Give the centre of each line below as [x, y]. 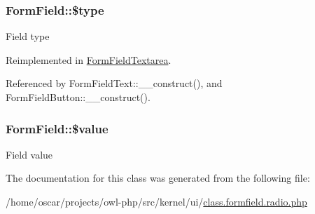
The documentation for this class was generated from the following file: [158, 178]
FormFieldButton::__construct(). [78, 97]
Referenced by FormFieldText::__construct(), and [114, 83]
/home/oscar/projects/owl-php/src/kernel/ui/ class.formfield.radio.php [156, 201]
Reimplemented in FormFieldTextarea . [89, 59]
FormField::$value [57, 128]
